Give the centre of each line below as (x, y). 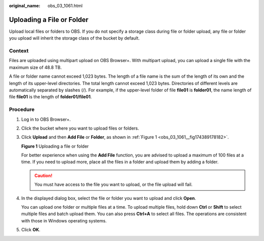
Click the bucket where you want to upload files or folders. (80, 128)
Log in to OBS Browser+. (46, 119)
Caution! (44, 175)
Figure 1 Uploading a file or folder (55, 146)
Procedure (22, 110)
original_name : (25, 6)
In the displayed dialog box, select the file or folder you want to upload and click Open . (109, 198)
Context (19, 51)
